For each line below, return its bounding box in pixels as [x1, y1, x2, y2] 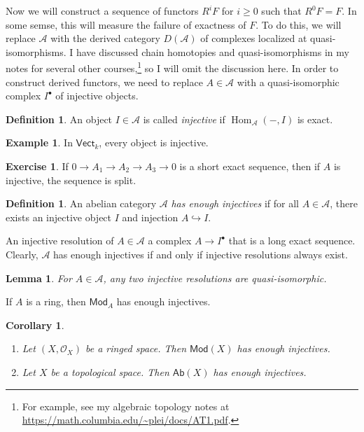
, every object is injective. [99, 135, 209, 150]
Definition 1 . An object [6, 111, 113, 126]
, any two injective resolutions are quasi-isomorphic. [103, 270, 327, 285]
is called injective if [143, 111, 225, 126]
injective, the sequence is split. [6, 172, 136, 187]
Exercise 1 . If [6, 159, 69, 173]
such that [261, 4, 302, 18]
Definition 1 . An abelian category [6, 196, 157, 211]
